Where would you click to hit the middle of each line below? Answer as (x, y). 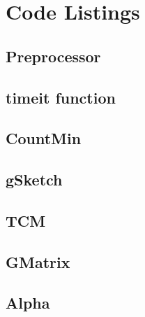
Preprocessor (53, 56)
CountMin (44, 138)
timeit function (61, 97)
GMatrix (38, 261)
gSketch (34, 179)
